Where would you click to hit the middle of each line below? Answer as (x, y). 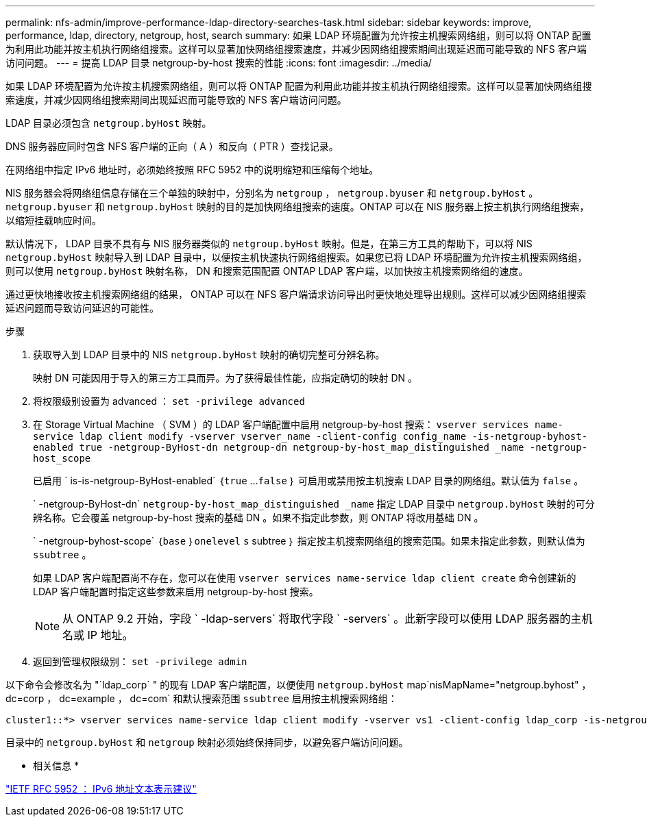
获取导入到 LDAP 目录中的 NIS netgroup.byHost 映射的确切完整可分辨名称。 (209, 354)
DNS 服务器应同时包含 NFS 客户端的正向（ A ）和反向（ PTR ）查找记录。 (172, 146)
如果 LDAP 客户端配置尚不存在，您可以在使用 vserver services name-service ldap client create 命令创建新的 (305, 578)
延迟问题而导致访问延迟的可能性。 (82, 308)
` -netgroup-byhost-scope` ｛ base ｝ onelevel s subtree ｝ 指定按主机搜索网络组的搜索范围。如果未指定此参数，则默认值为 (309, 541)
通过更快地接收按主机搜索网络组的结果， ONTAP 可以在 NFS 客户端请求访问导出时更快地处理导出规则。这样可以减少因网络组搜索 (296, 294)
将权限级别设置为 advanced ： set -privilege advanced (169, 401)
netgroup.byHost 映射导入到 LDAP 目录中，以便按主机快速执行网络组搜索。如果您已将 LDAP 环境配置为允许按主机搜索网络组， (296, 257)
